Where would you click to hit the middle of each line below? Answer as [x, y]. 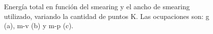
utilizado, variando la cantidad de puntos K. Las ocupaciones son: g [107, 16]
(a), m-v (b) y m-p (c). [39, 25]
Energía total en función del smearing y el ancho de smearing [97, 6]
